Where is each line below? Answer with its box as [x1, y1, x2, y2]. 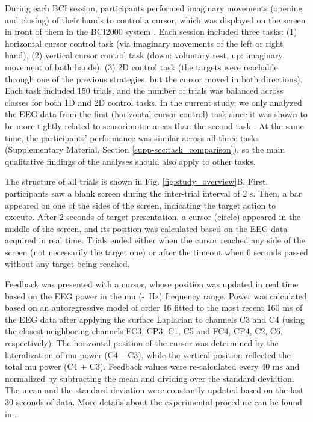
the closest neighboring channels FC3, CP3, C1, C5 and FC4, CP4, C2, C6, [5, 325, 283, 337]
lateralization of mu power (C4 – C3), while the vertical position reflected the [5, 348, 291, 361]
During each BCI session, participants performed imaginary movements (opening [5, 2, 303, 14]
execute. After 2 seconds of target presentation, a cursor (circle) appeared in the [5, 210, 301, 223]
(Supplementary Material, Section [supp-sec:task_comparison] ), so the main [5, 143, 285, 156]
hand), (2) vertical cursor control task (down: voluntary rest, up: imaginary [5, 49, 283, 61]
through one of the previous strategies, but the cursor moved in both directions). [5, 72, 303, 85]
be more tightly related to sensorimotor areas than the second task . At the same [5, 119, 304, 132]
